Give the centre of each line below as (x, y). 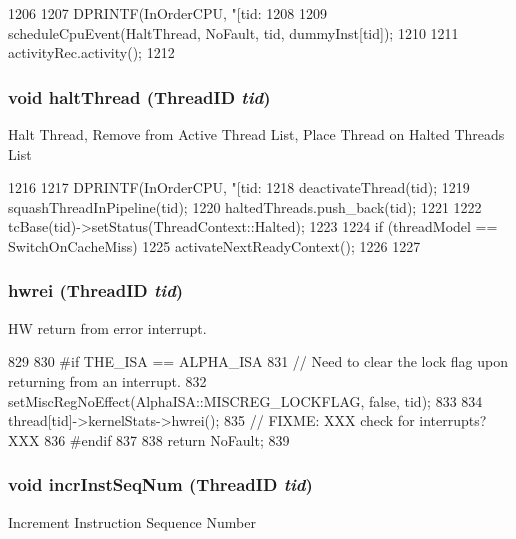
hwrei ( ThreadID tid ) (96, 290)
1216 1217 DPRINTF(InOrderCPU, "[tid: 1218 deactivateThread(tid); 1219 (239, 187)
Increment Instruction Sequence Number (132, 521)
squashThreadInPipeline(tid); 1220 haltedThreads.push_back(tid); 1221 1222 (245, 206)
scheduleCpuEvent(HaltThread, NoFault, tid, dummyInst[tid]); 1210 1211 (233, 32)
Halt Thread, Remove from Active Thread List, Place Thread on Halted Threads (256, 134)
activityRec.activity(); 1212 (91, 52)
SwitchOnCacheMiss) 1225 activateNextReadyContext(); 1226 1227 (214, 245)
